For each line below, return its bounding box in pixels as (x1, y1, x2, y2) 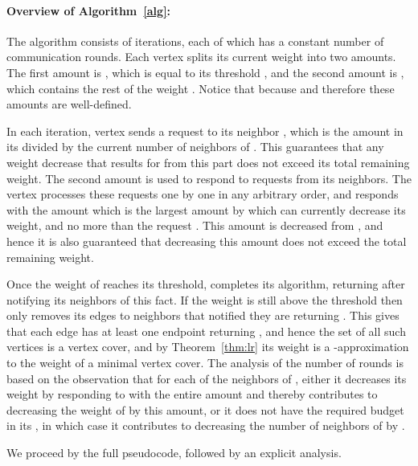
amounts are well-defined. (6, 96, 132, 112)
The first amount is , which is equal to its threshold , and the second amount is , (6, 63, 404, 80)
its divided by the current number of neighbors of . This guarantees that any (6, 138, 384, 155)
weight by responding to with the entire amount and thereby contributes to (6, 386, 378, 403)
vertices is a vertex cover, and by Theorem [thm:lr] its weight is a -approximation (6, 338, 409, 355)
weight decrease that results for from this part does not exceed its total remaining (6, 153, 410, 170)
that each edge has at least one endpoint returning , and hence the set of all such (6, 322, 406, 339)
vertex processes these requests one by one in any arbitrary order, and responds (6, 186, 399, 202)
